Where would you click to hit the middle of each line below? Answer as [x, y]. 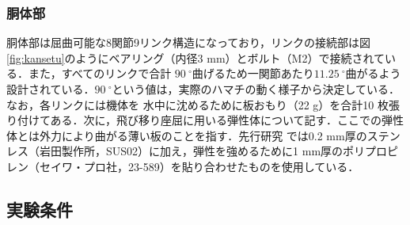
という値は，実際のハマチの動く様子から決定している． [256, 89]
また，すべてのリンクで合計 [100, 73]
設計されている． [51, 89]
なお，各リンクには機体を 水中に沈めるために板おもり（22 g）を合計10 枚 [197, 104]
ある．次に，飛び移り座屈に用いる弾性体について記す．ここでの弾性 [227, 120]
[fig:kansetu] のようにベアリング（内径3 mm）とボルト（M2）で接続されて [196, 57]
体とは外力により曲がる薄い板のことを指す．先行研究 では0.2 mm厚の [187, 135]
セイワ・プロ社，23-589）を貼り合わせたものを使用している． [199, 166]
